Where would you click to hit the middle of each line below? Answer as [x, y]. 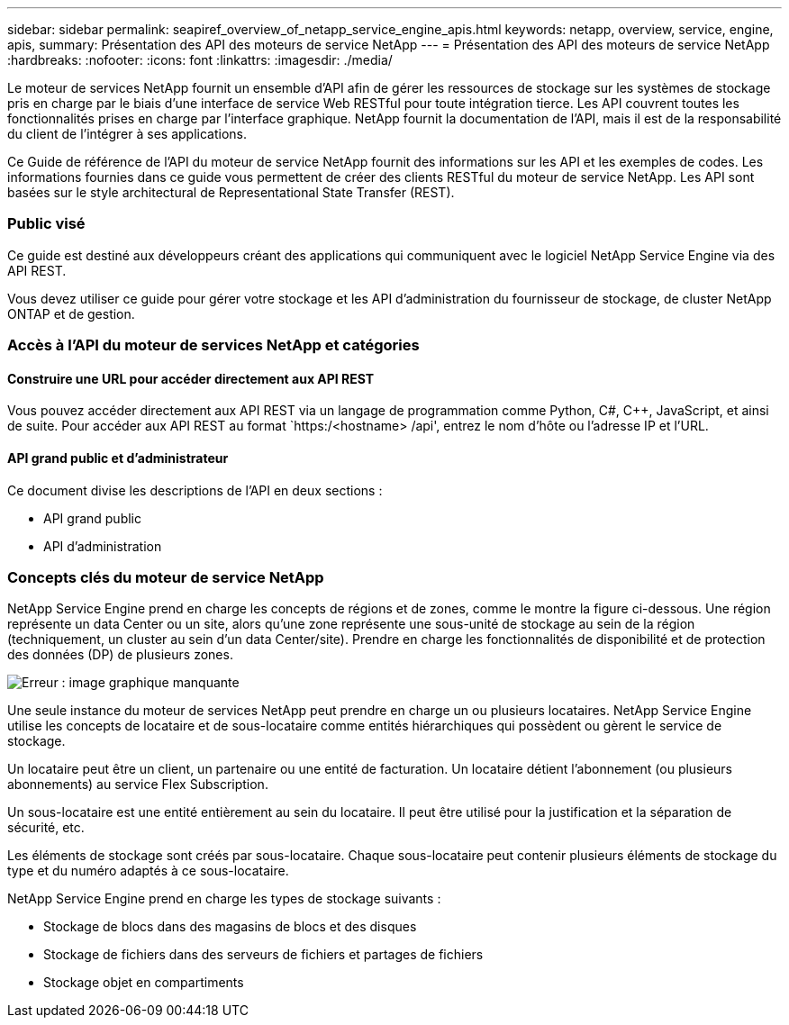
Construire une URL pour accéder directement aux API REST [191, 378]
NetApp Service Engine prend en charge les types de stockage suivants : [224, 899]
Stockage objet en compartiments [144, 983]
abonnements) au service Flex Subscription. [138, 785]
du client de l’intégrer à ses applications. [127, 134]
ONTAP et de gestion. [71, 313]
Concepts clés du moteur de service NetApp [166, 577]
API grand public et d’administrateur [118, 458]
